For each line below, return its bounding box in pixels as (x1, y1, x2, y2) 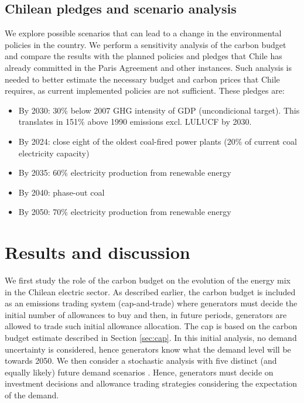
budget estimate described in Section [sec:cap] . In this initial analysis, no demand (5, 332, 297, 344)
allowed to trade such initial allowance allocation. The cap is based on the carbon (5, 320, 298, 332)
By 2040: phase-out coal (18, 186, 105, 198)
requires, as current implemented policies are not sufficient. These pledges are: (5, 84, 285, 97)
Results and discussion (5, 240, 190, 264)
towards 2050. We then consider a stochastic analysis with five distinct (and (5, 354, 277, 367)
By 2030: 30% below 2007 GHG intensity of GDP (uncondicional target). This (18, 104, 300, 116)
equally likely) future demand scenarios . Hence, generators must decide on (5, 366, 274, 378)
